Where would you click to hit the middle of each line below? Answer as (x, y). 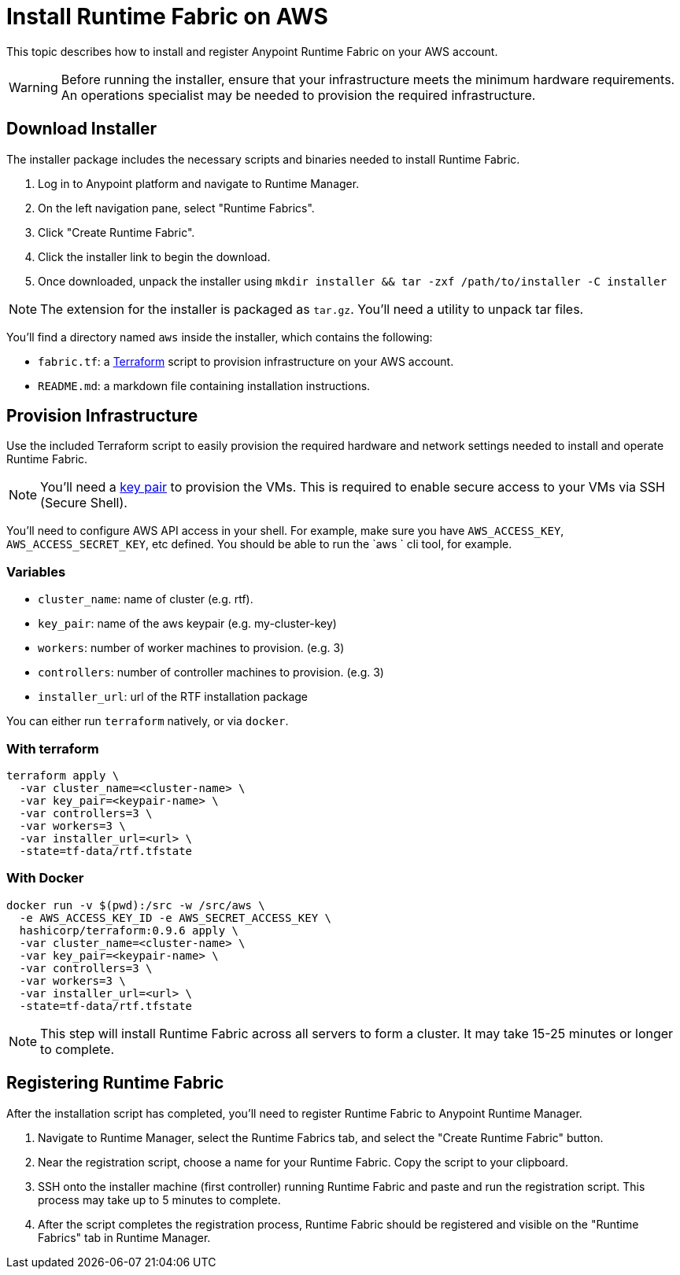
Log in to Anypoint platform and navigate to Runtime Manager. (199, 183)
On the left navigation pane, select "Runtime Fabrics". (176, 208)
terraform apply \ (63, 775)
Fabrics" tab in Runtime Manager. (124, 1237)
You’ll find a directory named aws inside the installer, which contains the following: (220, 337)
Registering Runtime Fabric (115, 1083)
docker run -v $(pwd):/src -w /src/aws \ (136, 905)
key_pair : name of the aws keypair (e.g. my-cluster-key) (187, 624)
